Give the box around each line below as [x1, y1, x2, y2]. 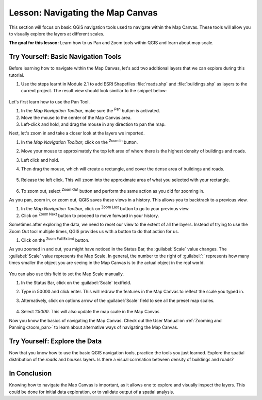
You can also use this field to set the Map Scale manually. [9, 271, 124, 277]
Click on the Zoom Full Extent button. [21, 236, 90, 243]
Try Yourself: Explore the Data [9, 337, 102, 345]
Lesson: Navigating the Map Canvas [9, 7, 158, 18]
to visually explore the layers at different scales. [9, 31, 104, 36]
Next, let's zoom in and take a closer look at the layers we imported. [9, 130, 145, 136]
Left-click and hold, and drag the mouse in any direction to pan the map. [21, 121, 166, 127]
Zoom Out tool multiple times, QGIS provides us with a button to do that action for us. [9, 228, 179, 234]
